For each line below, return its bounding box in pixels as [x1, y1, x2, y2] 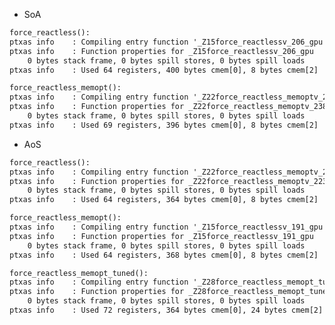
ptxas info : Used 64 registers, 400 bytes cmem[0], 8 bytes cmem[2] [9, 65, 319, 75]
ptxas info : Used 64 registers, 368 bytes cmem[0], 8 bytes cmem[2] [9, 250, 319, 260]
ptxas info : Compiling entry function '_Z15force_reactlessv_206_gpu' [9, 37, 328, 47]
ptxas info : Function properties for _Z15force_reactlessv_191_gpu [9, 231, 314, 241]
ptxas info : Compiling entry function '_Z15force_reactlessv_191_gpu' [9, 222, 328, 232]
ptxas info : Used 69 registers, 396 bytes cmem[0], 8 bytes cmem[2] [9, 120, 319, 130]
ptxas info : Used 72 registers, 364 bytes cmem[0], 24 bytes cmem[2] [9, 305, 324, 315]
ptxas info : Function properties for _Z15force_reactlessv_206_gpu [9, 46, 314, 56]
